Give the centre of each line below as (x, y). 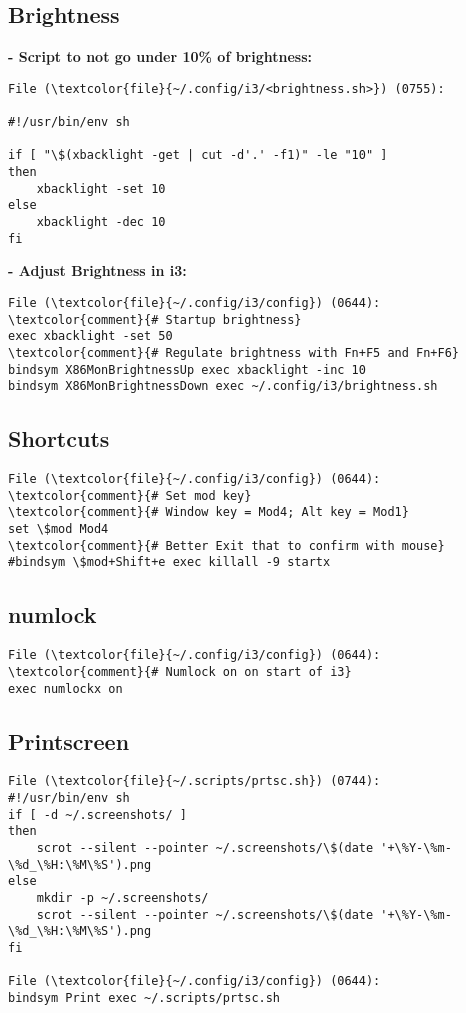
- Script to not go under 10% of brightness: (160, 56)
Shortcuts (59, 438)
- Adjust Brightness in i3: (97, 270)
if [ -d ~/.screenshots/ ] (97, 814)
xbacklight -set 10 (101, 188)
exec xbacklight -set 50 (90, 336)
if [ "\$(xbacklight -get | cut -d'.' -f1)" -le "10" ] (198, 155)
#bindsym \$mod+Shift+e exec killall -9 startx (169, 562)
